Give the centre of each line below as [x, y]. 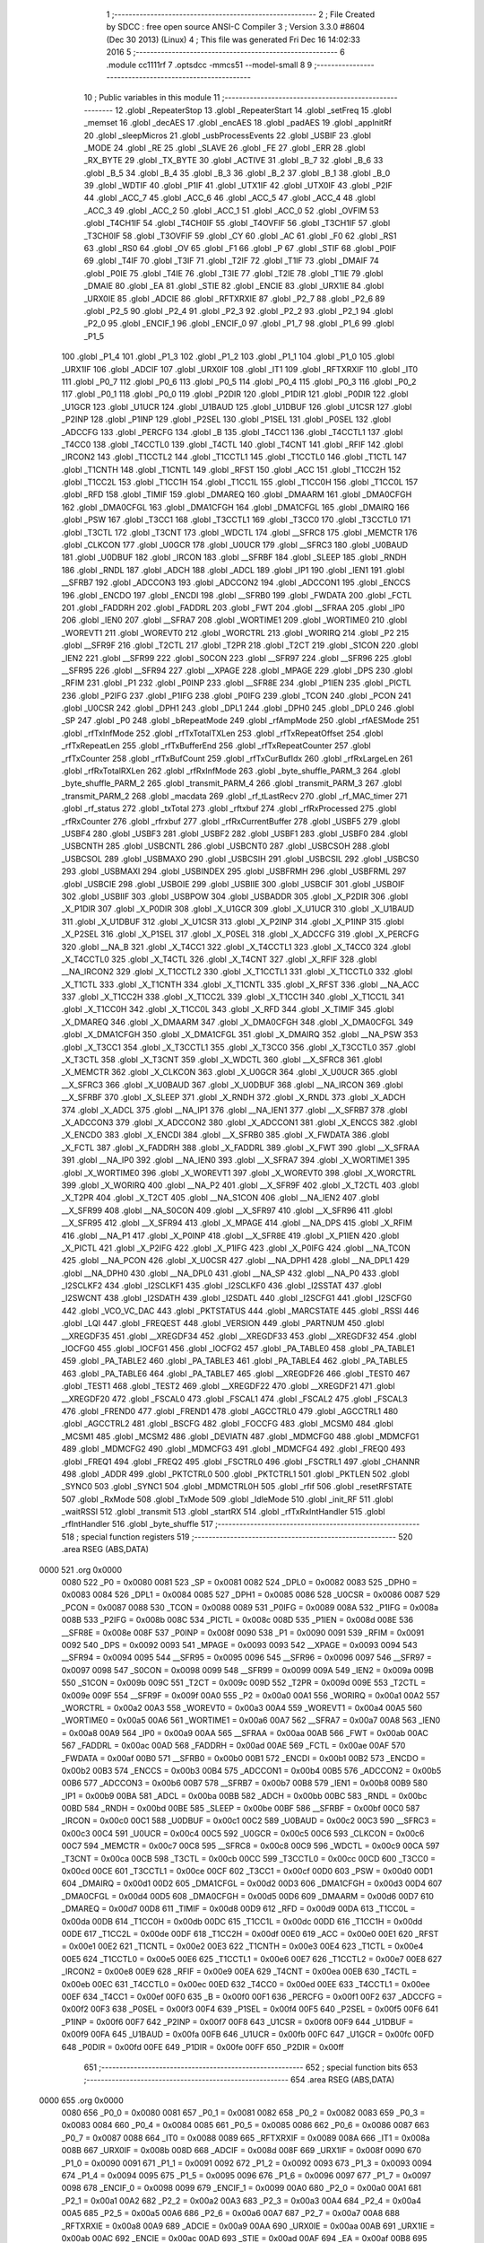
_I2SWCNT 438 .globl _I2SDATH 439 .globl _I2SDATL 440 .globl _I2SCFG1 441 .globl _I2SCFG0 [237, 1298]
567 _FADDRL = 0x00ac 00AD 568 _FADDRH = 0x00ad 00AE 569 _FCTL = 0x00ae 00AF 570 [233, 1746]
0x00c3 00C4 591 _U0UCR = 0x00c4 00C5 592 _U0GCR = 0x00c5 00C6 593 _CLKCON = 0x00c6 [243, 1833]
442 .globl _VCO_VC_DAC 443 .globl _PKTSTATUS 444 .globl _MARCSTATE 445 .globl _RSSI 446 [240, 1311]
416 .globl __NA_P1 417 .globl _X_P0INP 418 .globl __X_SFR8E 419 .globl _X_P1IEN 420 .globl [230, 1235]
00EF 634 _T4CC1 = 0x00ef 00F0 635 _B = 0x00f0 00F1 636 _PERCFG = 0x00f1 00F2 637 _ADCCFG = [252, 1996]
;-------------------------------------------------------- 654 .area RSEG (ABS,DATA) [239, 2080]
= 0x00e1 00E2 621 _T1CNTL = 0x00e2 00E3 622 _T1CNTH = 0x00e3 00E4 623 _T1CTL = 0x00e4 [242, 1946]
